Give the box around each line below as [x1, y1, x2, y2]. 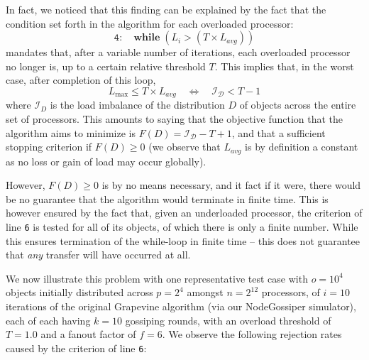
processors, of [261, 285, 320, 300]
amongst [187, 285, 224, 300]
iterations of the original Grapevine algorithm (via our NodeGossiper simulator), [6, 299, 356, 314]
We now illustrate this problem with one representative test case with [6, 271, 308, 285]
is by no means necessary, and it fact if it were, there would [101, 178, 361, 192]
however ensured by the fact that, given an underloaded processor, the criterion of [6, 205, 363, 220]
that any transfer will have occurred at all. [6, 247, 191, 262]
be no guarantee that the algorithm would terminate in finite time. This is [6, 191, 329, 206]
